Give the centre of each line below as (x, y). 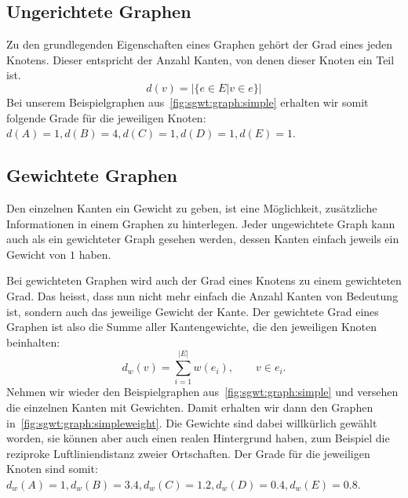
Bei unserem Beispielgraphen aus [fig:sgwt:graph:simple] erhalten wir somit (188, 102)
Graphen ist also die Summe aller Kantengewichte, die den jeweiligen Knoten (192, 327)
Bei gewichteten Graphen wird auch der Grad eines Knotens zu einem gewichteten (204, 280)
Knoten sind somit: (52, 469)
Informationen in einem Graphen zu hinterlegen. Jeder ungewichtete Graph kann (201, 223)
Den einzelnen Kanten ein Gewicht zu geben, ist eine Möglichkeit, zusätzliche (192, 207)
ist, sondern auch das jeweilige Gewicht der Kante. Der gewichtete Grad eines (193, 311)
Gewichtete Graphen (92, 175)
